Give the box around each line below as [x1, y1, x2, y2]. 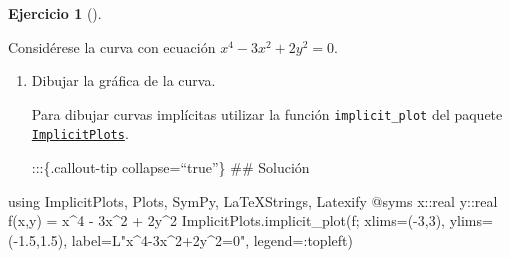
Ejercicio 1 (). [8, 3, 102, 23]
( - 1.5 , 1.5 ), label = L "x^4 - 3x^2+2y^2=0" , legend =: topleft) [8, 229, 353, 250]
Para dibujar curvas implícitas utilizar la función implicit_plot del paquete [31, 103, 503, 124]
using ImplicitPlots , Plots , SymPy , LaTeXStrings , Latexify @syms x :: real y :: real [8, 190, 498, 211]
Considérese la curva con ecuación [8, 36, 216, 57]
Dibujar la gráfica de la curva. [31, 70, 216, 91]
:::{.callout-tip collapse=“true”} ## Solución [31, 157, 310, 178]
